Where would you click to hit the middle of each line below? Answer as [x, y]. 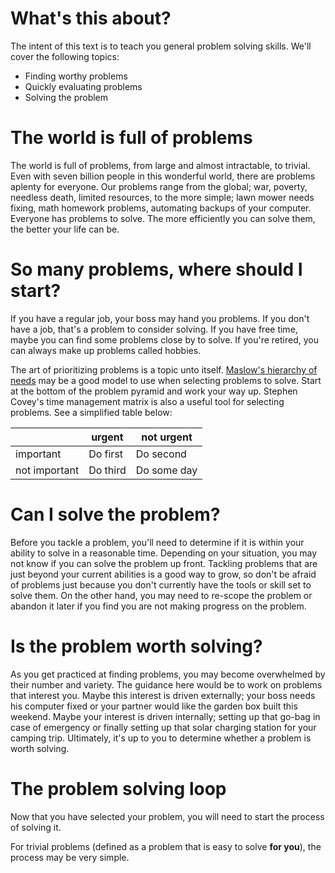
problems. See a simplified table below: [91, 412]
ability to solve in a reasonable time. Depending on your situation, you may [164, 553]
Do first [106, 454]
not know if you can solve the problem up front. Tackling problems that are [164, 563]
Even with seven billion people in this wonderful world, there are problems [163, 176]
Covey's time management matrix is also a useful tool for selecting [147, 401]
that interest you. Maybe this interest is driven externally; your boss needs [163, 695]
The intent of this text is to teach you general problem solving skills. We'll [161, 46]
